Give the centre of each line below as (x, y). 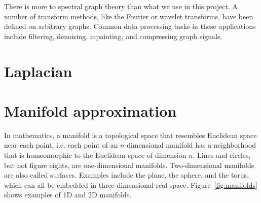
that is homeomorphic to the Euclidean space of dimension (95, 155)
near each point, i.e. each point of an (61, 145)
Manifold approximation (90, 110)
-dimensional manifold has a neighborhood (190, 145)
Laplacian (38, 71)
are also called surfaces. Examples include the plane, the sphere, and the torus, (127, 175)
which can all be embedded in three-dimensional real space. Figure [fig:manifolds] (131, 184)
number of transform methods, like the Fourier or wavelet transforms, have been (129, 16)
